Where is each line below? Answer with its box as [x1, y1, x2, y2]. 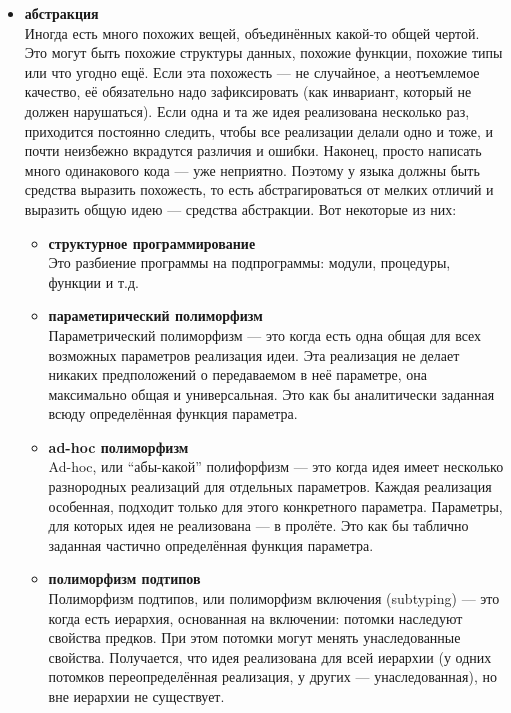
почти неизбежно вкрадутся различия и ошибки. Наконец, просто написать [24, 140, 482, 161]
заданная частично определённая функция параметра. [48, 534, 374, 555]
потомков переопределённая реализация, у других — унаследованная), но [48, 666, 497, 687]
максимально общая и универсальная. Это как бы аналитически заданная [48, 383, 495, 404]
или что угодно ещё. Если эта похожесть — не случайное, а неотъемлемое [24, 61, 480, 82]
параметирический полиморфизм [48, 305, 263, 326]
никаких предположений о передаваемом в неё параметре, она [48, 364, 428, 385]
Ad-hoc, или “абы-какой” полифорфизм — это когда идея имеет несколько [48, 456, 504, 477]
